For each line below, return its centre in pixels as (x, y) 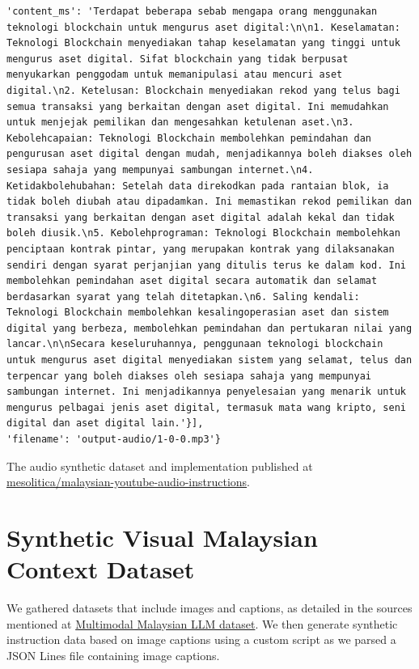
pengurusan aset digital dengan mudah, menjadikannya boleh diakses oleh (209, 154)
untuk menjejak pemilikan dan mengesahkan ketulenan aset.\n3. (180, 123)
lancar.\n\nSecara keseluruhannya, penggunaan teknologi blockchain (195, 344)
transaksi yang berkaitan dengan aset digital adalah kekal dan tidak (201, 217)
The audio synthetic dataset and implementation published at (160, 466)
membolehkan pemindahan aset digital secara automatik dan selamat (192, 281)
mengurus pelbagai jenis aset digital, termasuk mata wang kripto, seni (206, 407)
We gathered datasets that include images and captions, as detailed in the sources (209, 608)
